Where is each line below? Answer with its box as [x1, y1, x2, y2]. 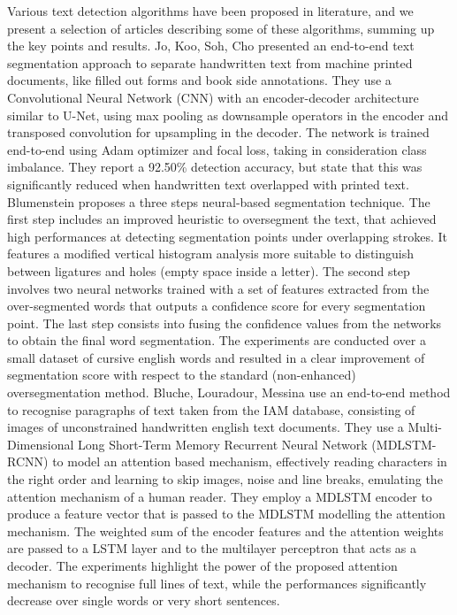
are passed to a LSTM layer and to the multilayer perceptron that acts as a [7, 539, 417, 557]
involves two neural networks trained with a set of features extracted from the [7, 279, 430, 297]
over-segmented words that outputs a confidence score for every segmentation [7, 296, 426, 315]
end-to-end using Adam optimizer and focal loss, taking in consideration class [7, 140, 427, 158]
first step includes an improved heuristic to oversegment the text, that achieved [7, 210, 437, 228]
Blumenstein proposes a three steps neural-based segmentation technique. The [7, 192, 430, 211]
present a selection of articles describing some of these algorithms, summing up [7, 19, 435, 37]
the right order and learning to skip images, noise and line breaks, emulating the [7, 470, 443, 488]
